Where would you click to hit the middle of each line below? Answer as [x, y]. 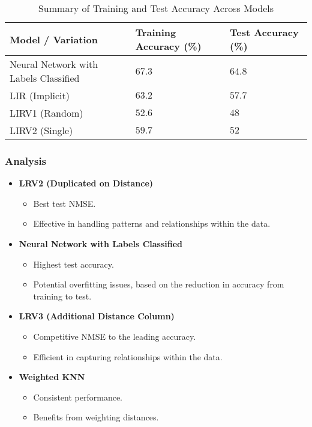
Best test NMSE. [64, 203]
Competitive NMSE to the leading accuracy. [115, 336]
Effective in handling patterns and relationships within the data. [152, 223]
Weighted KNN [52, 377]
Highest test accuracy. [73, 264]
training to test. [62, 296]
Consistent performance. [78, 397]
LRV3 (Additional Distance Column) [97, 316]
